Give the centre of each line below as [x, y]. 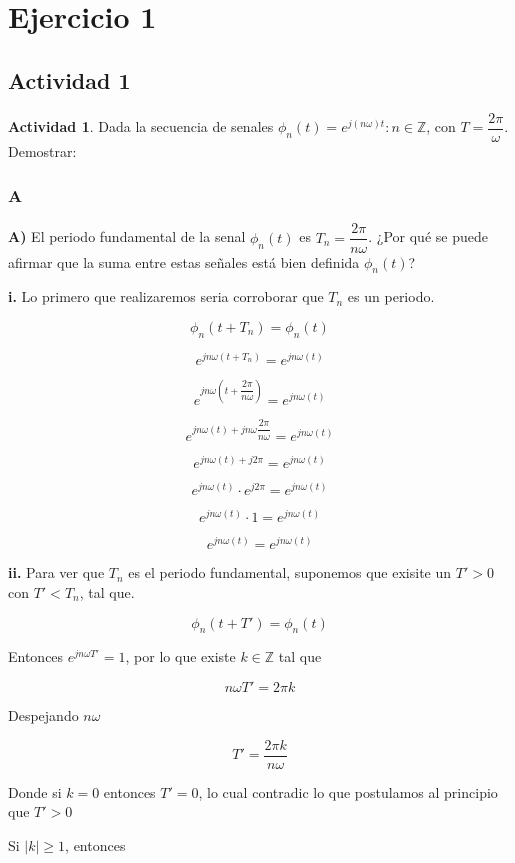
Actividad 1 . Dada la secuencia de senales [141, 126]
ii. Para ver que [56, 572]
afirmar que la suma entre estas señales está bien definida [184, 261]
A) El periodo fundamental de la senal [127, 236]
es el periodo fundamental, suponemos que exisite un [290, 572]
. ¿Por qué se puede [428, 236]
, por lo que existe [180, 656]
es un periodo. [391, 296]
